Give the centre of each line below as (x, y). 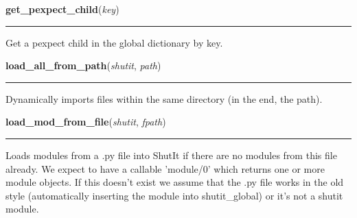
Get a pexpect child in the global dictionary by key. (114, 42)
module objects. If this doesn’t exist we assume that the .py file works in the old (175, 182)
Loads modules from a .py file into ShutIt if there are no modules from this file (171, 155)
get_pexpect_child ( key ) (62, 9)
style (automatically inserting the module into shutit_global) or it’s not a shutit (174, 195)
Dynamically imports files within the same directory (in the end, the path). (164, 98)
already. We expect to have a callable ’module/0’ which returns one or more (165, 168)
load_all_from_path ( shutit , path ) (83, 65)
